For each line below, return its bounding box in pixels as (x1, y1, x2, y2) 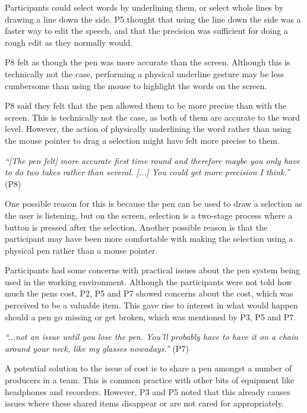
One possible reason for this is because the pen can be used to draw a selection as (5, 197, 302, 210)
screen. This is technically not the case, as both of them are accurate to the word (5, 111, 300, 123)
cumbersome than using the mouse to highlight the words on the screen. (5, 79, 267, 92)
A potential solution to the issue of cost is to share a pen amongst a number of (5, 362, 292, 374)
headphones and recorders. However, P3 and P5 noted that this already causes (5, 385, 290, 398)
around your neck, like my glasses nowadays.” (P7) (5, 342, 189, 354)
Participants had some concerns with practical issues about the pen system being (5, 264, 300, 276)
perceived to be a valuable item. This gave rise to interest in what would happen (5, 299, 298, 311)
